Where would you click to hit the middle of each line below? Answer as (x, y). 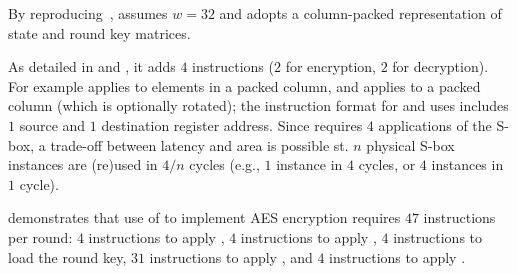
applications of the (435, 124)
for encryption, (330, 66)
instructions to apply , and (231, 256)
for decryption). (440, 66)
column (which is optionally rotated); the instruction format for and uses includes (258, 105)
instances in (467, 164)
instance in (309, 164)
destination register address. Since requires (232, 124)
